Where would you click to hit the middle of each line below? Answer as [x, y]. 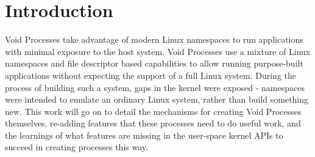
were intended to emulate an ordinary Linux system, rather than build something [157, 99]
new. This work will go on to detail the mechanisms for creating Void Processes [153, 111]
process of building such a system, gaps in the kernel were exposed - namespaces [155, 87]
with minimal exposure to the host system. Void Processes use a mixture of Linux [158, 51]
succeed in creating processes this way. [76, 147]
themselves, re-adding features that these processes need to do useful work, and [153, 123]
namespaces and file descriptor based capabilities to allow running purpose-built [154, 63]
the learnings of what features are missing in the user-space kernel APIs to [144, 135]
